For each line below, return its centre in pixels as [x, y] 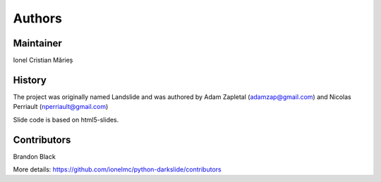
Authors [38, 18]
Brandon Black [34, 156]
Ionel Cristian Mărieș [43, 60]
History [30, 80]
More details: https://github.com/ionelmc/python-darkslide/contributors [117, 169]
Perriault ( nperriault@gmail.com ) [61, 107]
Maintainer [38, 43]
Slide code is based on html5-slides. [66, 119]
